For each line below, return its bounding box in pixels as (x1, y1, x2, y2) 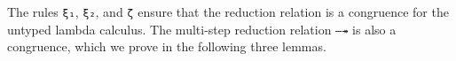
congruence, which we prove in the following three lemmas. (7, 37, 326, 56)
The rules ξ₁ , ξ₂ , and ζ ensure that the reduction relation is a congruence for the (7, 3, 449, 20)
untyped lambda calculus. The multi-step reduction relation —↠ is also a (7, 19, 397, 38)
